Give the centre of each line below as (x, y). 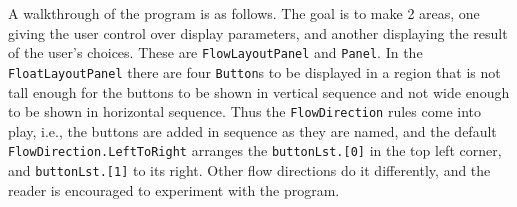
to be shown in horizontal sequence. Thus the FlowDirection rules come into (244, 111)
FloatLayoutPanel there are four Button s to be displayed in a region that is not (254, 71)
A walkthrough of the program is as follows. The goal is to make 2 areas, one (244, 13)
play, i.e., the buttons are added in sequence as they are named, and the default (252, 130)
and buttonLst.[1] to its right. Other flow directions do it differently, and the (249, 170)
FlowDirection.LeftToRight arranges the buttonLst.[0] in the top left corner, (255, 150)
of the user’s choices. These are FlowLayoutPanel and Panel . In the (215, 52)
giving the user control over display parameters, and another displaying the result (258, 32)
